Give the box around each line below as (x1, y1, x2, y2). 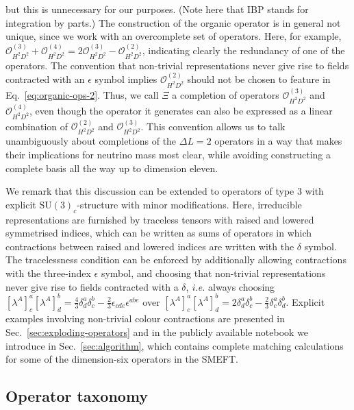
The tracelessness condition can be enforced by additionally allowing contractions (5, 252, 346, 267)
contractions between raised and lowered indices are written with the (5, 239, 294, 253)
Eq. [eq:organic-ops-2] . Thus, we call (5, 87, 159, 101)
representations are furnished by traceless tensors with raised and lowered (5, 212, 314, 226)
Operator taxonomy (5, 385, 149, 407)
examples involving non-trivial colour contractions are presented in (5, 311, 286, 326)
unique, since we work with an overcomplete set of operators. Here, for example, (5, 29, 342, 43)
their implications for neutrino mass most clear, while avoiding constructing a (5, 147, 331, 161)
